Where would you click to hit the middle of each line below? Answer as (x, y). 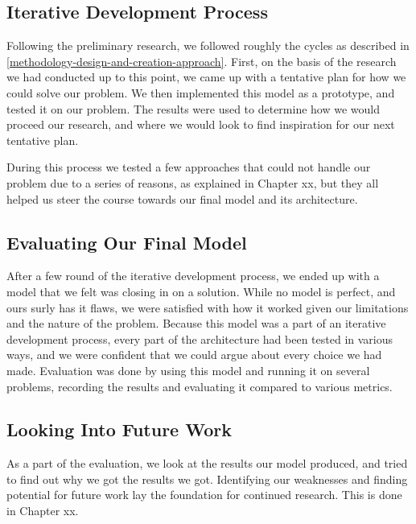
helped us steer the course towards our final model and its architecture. (182, 198)
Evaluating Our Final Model (127, 242)
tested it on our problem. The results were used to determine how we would (194, 108)
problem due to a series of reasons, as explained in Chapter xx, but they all (193, 182)
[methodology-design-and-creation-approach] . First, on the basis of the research (202, 61)
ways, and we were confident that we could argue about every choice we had (194, 355)
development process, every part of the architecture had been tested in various (200, 338)
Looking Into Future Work (119, 429)
